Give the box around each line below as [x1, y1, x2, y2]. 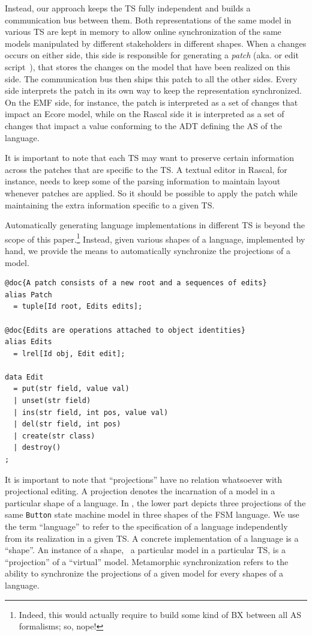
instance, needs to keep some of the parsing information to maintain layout [5, 175, 281, 187]
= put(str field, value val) [13, 384, 130, 393]
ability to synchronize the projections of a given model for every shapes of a [5, 567, 284, 580]
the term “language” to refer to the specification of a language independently [5, 520, 288, 533]
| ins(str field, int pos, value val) [13, 408, 169, 417]
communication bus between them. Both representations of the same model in [5, 13, 292, 26]
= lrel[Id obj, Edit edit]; [13, 349, 125, 358]
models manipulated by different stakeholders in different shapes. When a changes [5, 37, 307, 49]
